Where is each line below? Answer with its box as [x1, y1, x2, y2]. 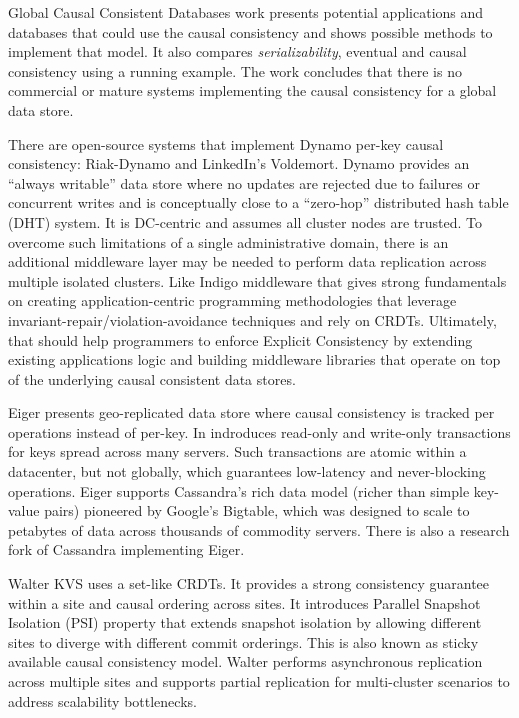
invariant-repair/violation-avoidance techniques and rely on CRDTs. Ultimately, [8, 309, 497, 330]
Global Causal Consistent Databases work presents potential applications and [8, 2, 484, 22]
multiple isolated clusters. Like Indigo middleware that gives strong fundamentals [8, 270, 507, 291]
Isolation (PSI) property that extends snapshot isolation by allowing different [8, 612, 482, 633]
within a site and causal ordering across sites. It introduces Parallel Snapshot [8, 592, 481, 613]
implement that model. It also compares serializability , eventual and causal [8, 41, 467, 62]
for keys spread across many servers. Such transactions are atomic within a [8, 441, 467, 462]
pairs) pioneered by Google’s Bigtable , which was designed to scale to [44, 500, 470, 521]
